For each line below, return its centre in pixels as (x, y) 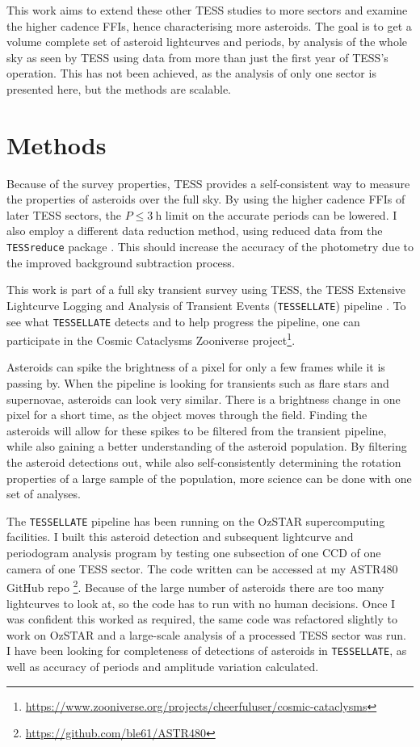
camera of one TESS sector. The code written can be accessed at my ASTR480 (202, 568)
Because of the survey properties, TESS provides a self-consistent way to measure (208, 183)
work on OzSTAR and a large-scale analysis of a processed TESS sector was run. (206, 634)
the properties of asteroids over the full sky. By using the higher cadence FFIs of (206, 199)
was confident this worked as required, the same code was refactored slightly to (202, 619)
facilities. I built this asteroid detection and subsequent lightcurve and (180, 537)
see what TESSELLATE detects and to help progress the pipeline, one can (183, 321)
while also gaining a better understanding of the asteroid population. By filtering (207, 446)
